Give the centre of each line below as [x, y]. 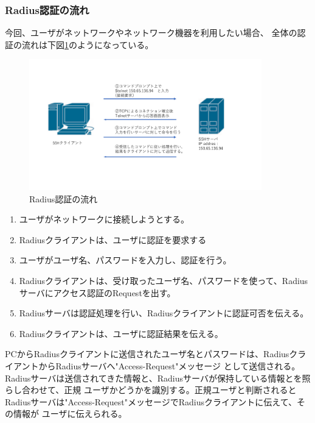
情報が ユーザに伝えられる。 [70, 414]
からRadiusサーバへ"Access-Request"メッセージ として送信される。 [169, 365]
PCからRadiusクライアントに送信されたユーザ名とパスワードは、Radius [147, 354]
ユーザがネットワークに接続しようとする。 [104, 219]
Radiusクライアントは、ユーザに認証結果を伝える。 [121, 333]
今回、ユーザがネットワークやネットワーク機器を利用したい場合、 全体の [151, 33]
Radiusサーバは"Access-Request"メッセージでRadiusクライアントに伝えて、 [151, 401]
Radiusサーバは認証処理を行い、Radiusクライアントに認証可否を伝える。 [164, 313]
